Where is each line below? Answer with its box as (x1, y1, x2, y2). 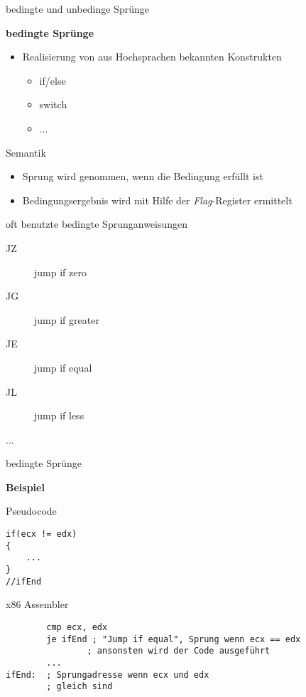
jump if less (34, 408, 84, 423)
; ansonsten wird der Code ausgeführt (87, 646, 271, 656)
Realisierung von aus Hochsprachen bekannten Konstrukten (22, 49, 282, 64)
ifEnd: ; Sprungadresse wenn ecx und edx (6, 669, 209, 680)
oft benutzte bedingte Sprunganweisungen (6, 216, 188, 231)
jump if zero (34, 264, 87, 279)
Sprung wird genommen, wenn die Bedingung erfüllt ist (22, 169, 263, 184)
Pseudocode (6, 503, 57, 518)
